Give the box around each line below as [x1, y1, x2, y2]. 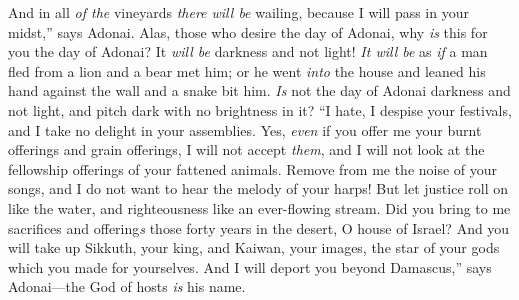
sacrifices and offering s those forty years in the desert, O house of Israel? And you [8, 217, 510, 238]
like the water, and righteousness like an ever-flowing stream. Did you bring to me [8, 197, 511, 218]
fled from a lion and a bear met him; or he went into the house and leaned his [8, 60, 486, 81]
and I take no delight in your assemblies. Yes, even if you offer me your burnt [8, 119, 482, 140]
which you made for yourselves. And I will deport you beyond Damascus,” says [8, 256, 492, 277]
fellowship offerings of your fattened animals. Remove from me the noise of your [8, 158, 498, 179]
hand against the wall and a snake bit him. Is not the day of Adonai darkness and [8, 80, 511, 101]
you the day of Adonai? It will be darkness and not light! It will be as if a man [8, 41, 488, 62]
